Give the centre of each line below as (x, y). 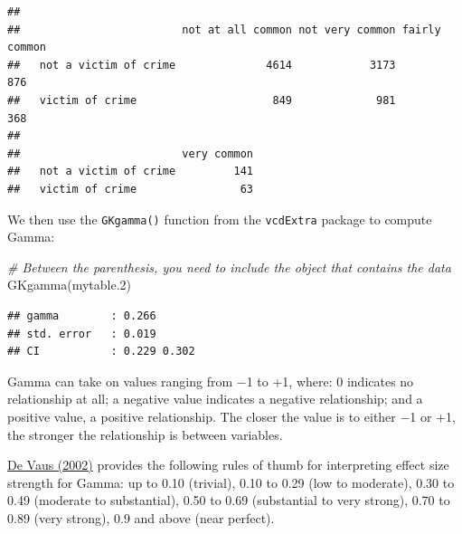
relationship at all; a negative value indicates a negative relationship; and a (215, 399)
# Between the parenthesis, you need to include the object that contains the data (229, 267)
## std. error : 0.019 (82, 334)
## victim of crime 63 (131, 189)
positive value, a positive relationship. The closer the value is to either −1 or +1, (231, 416)
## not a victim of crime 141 (131, 172)
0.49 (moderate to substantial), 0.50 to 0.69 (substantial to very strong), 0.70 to (229, 500)
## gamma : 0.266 (82, 315)
